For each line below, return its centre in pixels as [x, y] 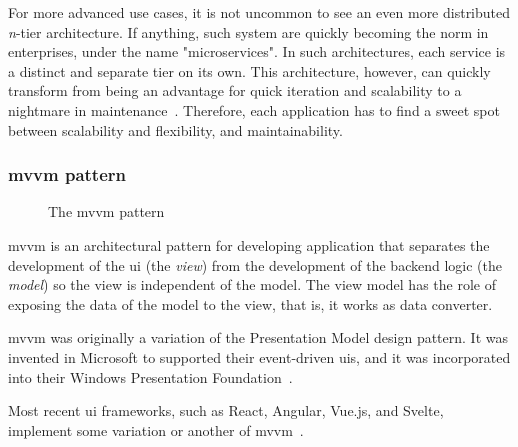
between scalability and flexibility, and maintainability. [175, 129]
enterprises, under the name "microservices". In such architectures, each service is [257, 51]
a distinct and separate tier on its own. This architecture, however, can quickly [249, 70]
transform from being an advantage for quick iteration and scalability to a [235, 90]
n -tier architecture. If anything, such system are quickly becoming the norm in [248, 31]
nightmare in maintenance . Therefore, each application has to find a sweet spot [254, 109]
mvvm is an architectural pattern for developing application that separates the [249, 244]
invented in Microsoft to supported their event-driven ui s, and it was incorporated [259, 356]
